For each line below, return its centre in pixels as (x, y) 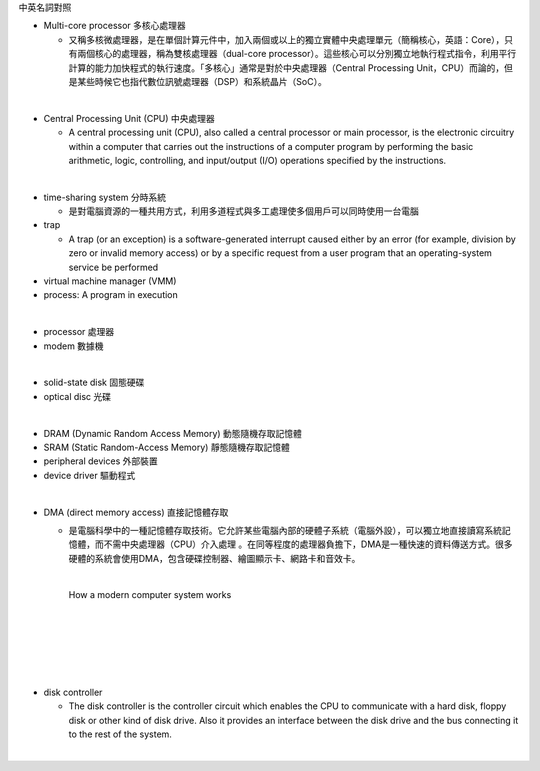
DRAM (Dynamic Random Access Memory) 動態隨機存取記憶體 (172, 433)
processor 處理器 (79, 332)
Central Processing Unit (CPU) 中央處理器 (129, 118)
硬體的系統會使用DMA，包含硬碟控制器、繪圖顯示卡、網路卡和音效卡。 (214, 558)
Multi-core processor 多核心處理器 (115, 26)
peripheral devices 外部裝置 (101, 461)
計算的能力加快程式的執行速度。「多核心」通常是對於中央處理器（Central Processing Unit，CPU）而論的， (286, 67)
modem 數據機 (73, 346)
